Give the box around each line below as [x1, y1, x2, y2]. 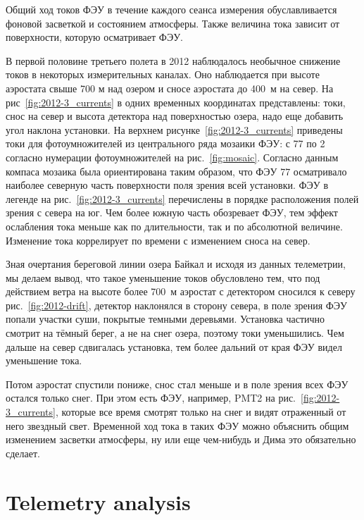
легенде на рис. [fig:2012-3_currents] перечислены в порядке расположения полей [6, 191, 359, 206]
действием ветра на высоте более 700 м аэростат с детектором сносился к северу [6, 284, 356, 299]
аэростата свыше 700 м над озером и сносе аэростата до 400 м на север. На [6, 80, 334, 95]
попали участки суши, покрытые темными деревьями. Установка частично [6, 311, 325, 326]
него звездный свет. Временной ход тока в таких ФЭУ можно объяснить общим [6, 418, 349, 433]
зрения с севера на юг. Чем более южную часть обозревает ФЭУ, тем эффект [6, 205, 338, 220]
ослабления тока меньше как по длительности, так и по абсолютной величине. [6, 218, 343, 233]
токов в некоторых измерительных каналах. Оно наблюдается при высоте [6, 67, 320, 82]
